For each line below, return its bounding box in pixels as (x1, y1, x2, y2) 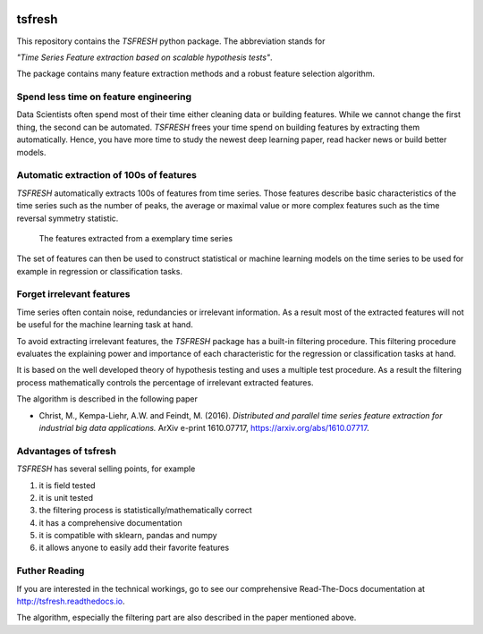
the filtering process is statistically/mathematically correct (38, 505, 252, 516)
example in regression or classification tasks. (16, 266, 183, 276)
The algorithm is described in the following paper (16, 393, 199, 404)
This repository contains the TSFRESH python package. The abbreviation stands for (16, 36, 326, 46)
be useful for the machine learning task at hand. (16, 319, 194, 330)
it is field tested (38, 479, 96, 491)
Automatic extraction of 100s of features (16, 169, 197, 182)
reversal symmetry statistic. (16, 213, 119, 224)
